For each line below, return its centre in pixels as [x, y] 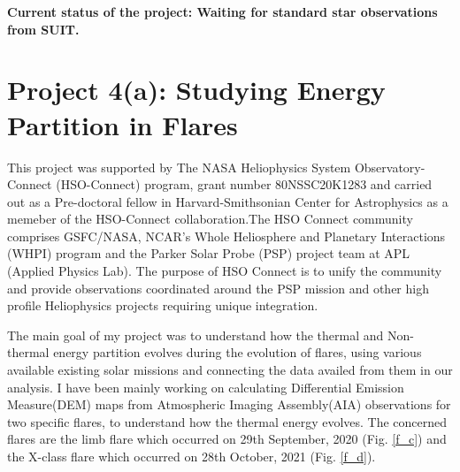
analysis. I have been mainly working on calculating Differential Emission [206, 387]
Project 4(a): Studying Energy [196, 90]
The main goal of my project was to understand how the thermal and [195, 335]
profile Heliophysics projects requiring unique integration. [163, 305]
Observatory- [390, 167]
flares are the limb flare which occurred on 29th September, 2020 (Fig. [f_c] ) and [227, 439]
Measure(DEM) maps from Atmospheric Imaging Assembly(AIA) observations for [229, 404]
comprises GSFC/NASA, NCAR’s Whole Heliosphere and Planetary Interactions [226, 236]
